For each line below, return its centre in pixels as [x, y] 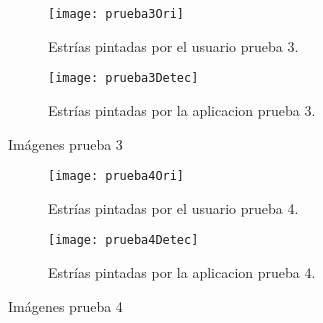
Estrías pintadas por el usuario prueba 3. [173, 45]
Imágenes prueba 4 [65, 305]
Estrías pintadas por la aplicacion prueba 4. [182, 272]
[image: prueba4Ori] [116, 176]
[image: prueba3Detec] [123, 78]
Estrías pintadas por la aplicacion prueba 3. [182, 109]
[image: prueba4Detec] [123, 240]
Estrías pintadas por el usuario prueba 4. [173, 207]
